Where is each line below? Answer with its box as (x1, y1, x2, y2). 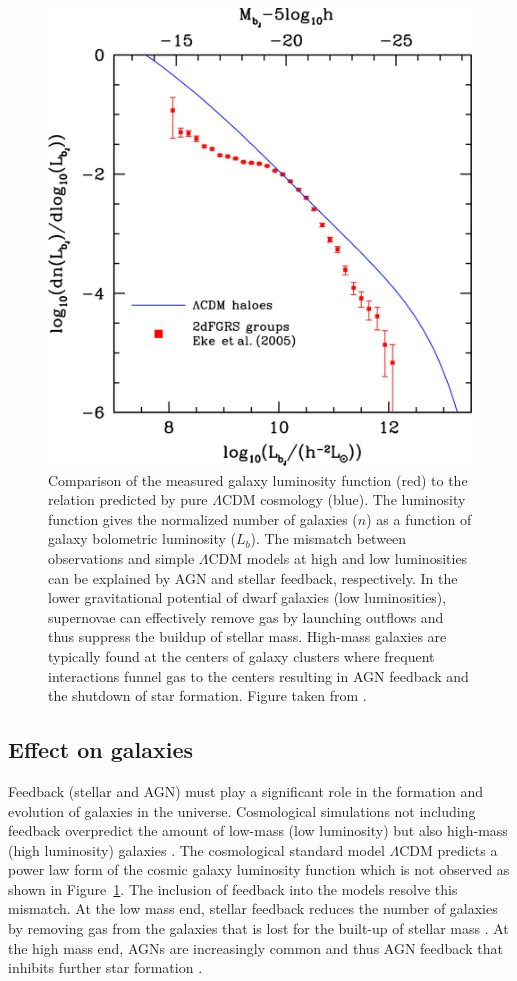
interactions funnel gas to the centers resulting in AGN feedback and (48, 665, 469, 686)
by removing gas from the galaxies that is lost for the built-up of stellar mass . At (8, 918, 509, 939)
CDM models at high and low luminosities (208, 547, 468, 568)
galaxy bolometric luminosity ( (48, 528, 236, 549)
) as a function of (366, 508, 472, 529)
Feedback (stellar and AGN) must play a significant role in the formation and (8, 780, 484, 801)
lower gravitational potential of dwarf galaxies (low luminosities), (48, 587, 447, 608)
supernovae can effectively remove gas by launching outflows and (48, 606, 444, 627)
